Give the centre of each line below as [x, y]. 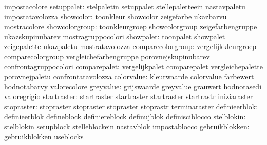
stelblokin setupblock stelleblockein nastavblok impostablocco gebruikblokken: [127, 126]
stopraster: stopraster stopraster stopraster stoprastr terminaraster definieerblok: [131, 106]
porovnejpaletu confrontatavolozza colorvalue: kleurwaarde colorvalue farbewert [129, 76]
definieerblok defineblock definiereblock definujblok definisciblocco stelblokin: [125, 116]
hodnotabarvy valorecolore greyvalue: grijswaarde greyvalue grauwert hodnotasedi [133, 86]
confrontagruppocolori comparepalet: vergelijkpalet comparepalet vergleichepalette [133, 66]
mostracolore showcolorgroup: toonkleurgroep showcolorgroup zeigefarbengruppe [131, 26]
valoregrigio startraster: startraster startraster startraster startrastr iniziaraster [129, 96]
